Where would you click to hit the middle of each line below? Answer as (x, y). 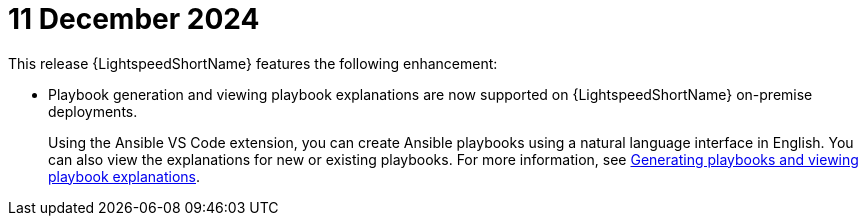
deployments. (93, 111)
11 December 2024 (134, 19)
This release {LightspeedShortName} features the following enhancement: (253, 63)
